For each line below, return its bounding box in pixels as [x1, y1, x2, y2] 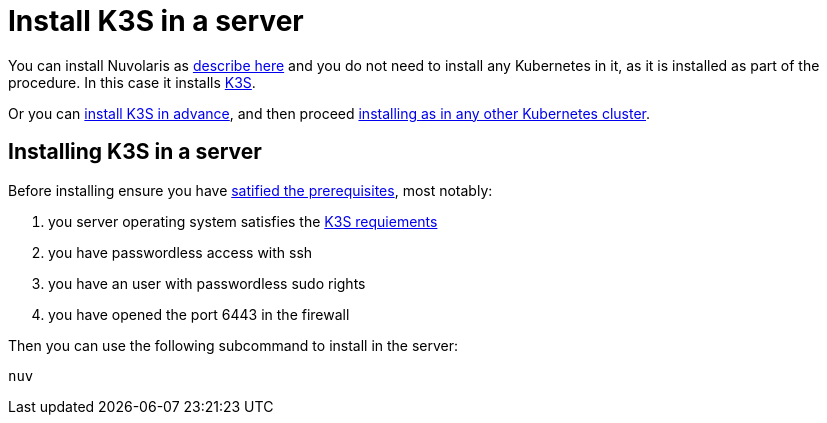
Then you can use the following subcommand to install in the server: [8, 336, 459, 354]
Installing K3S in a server [8, 139, 262, 165]
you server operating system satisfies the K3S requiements [48, 212, 438, 230]
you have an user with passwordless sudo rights [48, 274, 366, 292]
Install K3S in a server [8, 4, 304, 38]
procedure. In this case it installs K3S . [8, 73, 256, 91]
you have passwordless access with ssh [48, 243, 313, 261]
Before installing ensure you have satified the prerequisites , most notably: [8, 181, 493, 199]
